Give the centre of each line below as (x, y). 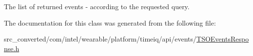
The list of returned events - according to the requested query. (97, 6)
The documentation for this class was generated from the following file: (110, 22)
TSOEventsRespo (223, 39)
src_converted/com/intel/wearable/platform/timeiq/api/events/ (100, 39)
